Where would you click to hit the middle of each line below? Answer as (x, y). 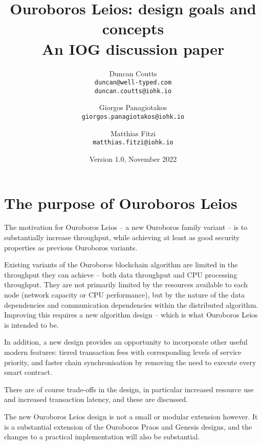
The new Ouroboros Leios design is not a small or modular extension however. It (131, 416)
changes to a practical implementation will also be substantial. (102, 437)
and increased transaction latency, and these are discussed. (96, 399)
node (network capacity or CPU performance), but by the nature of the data (125, 294)
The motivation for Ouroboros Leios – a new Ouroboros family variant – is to (126, 227)
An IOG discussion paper (133, 48)
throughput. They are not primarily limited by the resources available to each (126, 284)
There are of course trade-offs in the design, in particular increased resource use (129, 389)
